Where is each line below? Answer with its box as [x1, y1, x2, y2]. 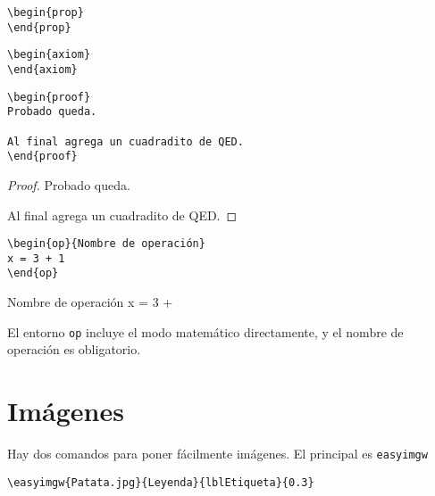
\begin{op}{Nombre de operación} [7, 237, 205, 251]
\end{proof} [7, 150, 78, 163]
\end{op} [7, 267, 59, 280]
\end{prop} [7, 21, 71, 34]
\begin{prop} [7, 6, 84, 19]
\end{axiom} [7, 62, 78, 76]
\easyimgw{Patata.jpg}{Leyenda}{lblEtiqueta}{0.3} [7, 475, 314, 489]
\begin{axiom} [7, 48, 91, 62]
